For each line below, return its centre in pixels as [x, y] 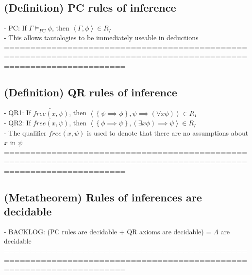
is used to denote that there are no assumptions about [168, 133]
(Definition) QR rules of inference [91, 92]
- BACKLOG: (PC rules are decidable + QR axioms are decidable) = [108, 231]
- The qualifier [25, 133]
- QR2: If [17, 123]
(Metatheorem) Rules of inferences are [103, 197]
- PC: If [15, 28]
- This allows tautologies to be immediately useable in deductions [101, 37]
